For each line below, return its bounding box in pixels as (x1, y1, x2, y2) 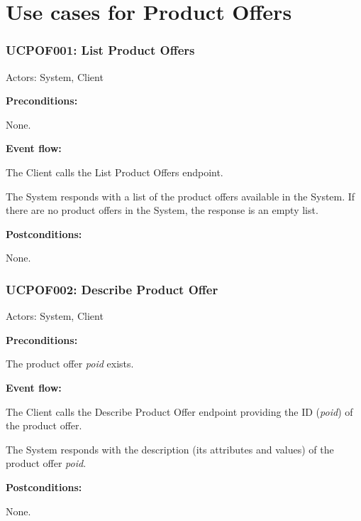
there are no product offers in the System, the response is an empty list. (6, 203, 318, 217)
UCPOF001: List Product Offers (6, 41, 195, 59)
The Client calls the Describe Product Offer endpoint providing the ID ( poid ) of (6, 404, 353, 419)
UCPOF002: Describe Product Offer (6, 280, 218, 298)
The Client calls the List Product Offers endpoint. (6, 164, 223, 179)
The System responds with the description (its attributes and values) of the (6, 441, 334, 456)
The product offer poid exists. (6, 356, 134, 371)
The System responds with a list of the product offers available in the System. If (6, 188, 355, 203)
